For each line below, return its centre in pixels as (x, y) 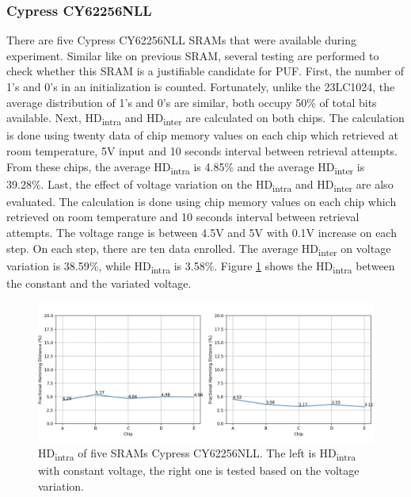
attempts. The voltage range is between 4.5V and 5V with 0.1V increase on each (202, 232)
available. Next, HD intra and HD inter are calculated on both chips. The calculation (205, 119)
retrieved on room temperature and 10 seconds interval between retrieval (183, 217)
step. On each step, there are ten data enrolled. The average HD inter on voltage (199, 249)
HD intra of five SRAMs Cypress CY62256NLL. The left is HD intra (197, 454)
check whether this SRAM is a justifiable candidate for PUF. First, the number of (205, 71)
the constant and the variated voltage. (99, 283)
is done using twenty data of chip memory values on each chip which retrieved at (202, 135)
